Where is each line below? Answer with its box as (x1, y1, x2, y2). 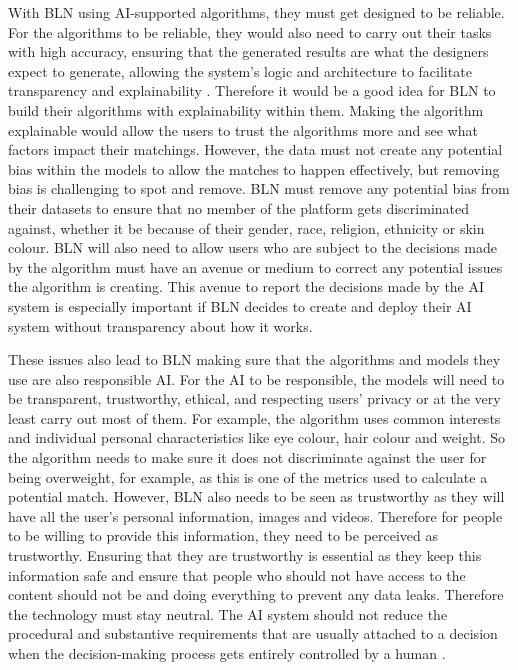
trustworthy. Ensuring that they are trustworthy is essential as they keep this (8, 545, 482, 566)
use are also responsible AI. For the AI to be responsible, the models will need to (8, 368, 505, 389)
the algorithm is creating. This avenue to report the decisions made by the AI (8, 276, 485, 297)
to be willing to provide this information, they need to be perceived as (8, 525, 439, 546)
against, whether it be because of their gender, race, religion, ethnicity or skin (8, 217, 485, 238)
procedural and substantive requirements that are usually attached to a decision (8, 623, 498, 644)
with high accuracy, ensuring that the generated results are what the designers (8, 41, 489, 62)
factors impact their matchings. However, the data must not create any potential (8, 139, 503, 160)
